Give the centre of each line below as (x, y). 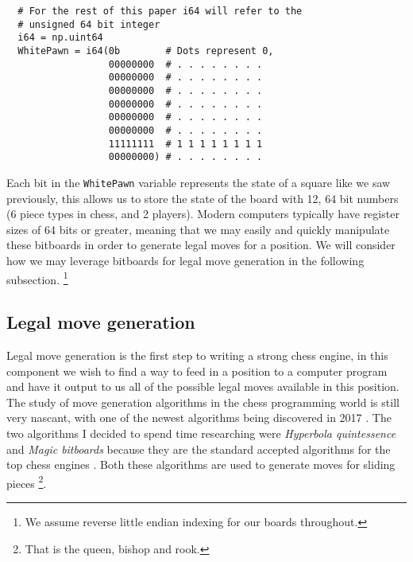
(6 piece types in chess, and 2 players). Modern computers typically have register (203, 214)
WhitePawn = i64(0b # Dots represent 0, (146, 51)
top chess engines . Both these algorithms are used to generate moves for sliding (201, 464)
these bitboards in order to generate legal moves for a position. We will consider (201, 245)
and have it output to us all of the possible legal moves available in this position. (203, 386)
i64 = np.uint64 (60, 38)
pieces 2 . (27, 482)
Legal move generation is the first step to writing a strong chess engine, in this (197, 355)
